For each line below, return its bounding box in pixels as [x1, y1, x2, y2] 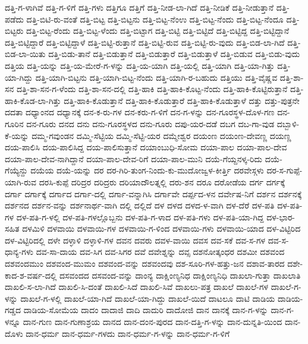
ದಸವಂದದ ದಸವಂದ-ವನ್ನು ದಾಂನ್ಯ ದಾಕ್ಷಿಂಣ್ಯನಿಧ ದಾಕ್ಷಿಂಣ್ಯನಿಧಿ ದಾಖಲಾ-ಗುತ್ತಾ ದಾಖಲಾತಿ [59, 269, 301, 281]
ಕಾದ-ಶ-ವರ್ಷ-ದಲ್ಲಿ [5, 269, 57, 281]
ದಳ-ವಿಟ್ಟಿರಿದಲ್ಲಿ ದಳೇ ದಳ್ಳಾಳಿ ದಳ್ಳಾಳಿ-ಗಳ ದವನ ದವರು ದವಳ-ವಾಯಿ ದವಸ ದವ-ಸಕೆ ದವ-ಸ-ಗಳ [5, 233, 266, 246]
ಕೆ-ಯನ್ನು [5, 129, 29, 141]
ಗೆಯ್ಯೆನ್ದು [5, 164, 28, 176]
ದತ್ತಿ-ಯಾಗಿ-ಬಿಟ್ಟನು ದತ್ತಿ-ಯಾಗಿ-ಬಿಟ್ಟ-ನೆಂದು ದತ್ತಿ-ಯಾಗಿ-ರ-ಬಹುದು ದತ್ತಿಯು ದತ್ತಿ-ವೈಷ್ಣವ [35, 71, 278, 83]
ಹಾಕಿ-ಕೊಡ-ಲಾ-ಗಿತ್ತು [5, 94, 61, 106]
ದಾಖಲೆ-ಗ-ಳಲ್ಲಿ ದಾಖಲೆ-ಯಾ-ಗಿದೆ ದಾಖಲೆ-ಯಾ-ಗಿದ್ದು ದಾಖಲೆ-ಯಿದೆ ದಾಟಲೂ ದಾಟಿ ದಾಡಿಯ [20, 292, 275, 304]
